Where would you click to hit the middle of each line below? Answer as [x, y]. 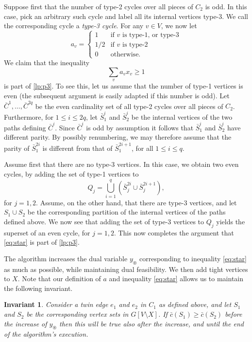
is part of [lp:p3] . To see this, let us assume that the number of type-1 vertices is [124, 86]
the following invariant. [38, 288]
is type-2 [135, 45]
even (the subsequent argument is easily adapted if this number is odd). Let [117, 95]
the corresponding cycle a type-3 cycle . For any [74, 26]
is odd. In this [226, 6]
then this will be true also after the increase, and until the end [151, 323]
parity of [17, 148]
